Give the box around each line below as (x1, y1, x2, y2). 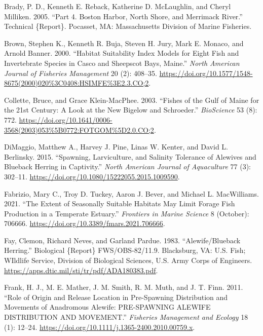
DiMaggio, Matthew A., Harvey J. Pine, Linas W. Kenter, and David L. (4, 141, 228, 152)
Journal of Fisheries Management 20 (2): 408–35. (4, 67, 157, 78)
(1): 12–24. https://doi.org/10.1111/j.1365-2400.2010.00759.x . (4, 321, 195, 332)
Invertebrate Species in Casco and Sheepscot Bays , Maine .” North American (4, 57, 240, 68)
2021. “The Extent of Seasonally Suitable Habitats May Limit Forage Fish (4, 198, 235, 209)
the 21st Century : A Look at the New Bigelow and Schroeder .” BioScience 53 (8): (4, 104, 257, 115)
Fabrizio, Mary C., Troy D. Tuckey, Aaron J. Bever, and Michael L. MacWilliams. (4, 188, 259, 199)
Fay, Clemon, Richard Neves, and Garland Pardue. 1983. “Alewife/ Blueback (4, 235, 241, 245)
